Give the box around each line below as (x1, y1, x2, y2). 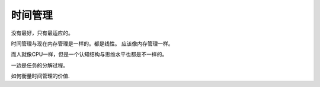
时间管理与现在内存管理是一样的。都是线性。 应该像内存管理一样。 (11, 40, 174, 47)
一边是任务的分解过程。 (11, 62, 68, 69)
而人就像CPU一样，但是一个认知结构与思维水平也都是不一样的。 (11, 51, 168, 58)
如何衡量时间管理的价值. (11, 72, 71, 79)
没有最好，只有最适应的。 (11, 29, 73, 36)
